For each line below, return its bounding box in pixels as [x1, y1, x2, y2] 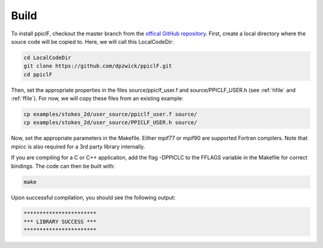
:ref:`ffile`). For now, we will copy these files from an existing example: [11, 95, 184, 102]
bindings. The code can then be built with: [11, 162, 115, 170]
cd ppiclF [23, 71, 53, 78]
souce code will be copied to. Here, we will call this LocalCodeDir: [11, 38, 174, 45]
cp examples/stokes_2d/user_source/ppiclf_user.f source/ [23, 111, 197, 118]
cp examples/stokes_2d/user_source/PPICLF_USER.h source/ [23, 119, 197, 126]
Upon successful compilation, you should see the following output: [11, 193, 176, 201]
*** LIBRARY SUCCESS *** [23, 218, 97, 225]
